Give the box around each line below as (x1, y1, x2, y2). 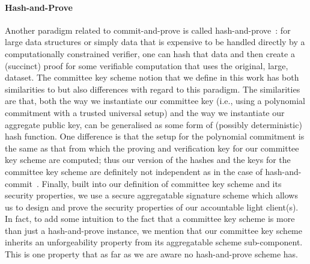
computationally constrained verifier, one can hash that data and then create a (5, 47, 295, 60)
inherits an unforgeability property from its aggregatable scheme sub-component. (5, 236, 303, 248)
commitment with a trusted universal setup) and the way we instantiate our (5, 106, 285, 118)
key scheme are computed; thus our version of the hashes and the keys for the (5, 153, 291, 166)
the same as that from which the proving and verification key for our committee (5, 141, 299, 154)
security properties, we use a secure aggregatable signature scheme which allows (5, 189, 298, 201)
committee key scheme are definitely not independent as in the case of (5, 165, 263, 177)
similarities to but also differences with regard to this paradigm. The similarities (5, 82, 300, 95)
